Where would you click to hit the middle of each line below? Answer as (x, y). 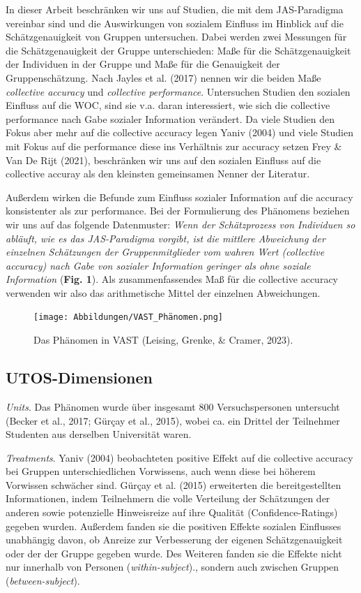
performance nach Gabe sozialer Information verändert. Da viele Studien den (170, 118)
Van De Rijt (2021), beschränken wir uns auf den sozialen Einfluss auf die (163, 160)
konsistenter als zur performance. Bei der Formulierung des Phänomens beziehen (178, 211)
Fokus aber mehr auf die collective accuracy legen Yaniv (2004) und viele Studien (179, 132)
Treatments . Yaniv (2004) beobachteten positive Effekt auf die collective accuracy (179, 457)
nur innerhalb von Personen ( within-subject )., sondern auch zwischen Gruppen (172, 567)
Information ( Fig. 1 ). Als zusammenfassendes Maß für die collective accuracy (172, 279)
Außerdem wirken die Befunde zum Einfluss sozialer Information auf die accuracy (179, 197)
